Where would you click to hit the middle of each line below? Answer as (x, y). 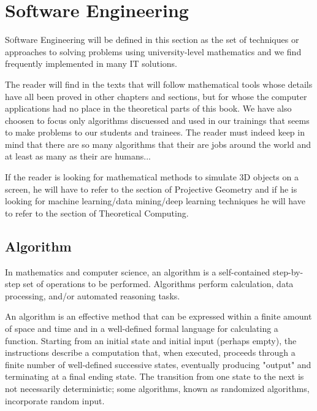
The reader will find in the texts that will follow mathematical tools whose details (159, 84)
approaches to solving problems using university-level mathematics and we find (153, 51)
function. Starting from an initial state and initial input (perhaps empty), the (151, 340)
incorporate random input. (55, 400)
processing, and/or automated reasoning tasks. (93, 295)
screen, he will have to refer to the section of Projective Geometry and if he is (151, 189)
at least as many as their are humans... (78, 156)
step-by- (288, 271)
